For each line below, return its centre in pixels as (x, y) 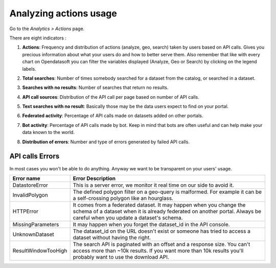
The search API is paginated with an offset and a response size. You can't (162, 244)
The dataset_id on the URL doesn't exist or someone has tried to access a (162, 231)
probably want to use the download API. (121, 257)
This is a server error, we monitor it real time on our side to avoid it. (154, 185)
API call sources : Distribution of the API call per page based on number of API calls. (111, 97)
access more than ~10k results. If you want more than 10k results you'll (158, 251)
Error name (26, 178)
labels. (29, 69)
